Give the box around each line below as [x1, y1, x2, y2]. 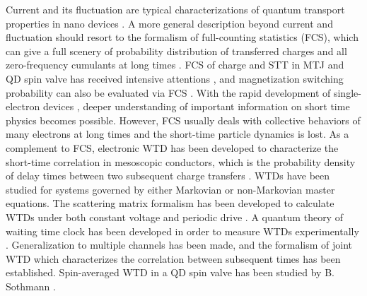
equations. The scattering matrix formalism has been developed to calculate [6, 196, 334, 211]
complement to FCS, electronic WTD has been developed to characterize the [6, 140, 339, 155]
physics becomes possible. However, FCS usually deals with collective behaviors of [6, 112, 361, 127]
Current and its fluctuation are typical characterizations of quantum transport [6, 2, 345, 16]
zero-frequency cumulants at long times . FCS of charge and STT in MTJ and [6, 57, 344, 72]
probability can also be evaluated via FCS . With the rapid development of [6, 85, 331, 100]
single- [333, 85, 361, 100]
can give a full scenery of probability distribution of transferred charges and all [6, 43, 347, 58]
